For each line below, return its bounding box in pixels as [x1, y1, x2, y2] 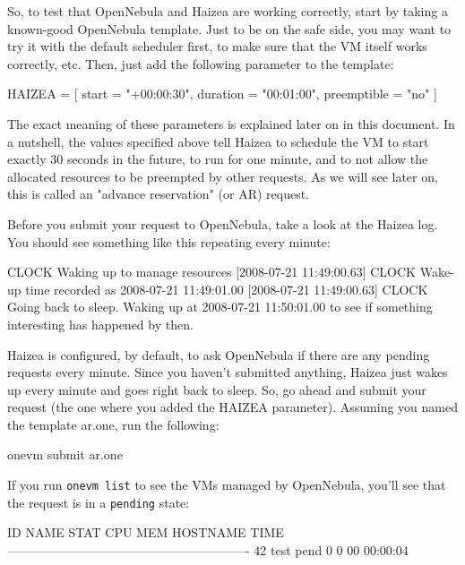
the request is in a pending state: [7, 492, 190, 511]
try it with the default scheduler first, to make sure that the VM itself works [7, 37, 427, 56]
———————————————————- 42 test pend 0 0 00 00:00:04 [7, 540, 409, 559]
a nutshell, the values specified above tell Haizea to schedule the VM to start [7, 132, 429, 150]
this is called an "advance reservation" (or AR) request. [7, 184, 309, 203]
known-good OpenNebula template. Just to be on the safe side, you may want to [7, 19, 452, 38]
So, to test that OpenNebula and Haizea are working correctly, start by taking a [7, 2, 448, 20]
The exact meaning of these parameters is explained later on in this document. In [7, 114, 455, 133]
